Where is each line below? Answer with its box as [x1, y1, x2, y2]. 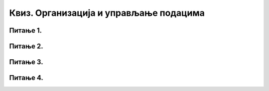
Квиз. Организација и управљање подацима [9, 7, 205, 18]
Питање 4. [9, 74, 43, 82]
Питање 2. [9, 42, 43, 50]
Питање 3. [9, 58, 43, 66]
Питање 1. [9, 26, 42, 35]
